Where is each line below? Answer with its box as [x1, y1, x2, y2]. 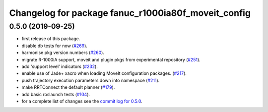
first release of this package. [21, 36, 80, 42]
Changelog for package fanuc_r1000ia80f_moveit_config [9, 7, 251, 18]
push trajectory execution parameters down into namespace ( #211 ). [21, 77, 160, 83]
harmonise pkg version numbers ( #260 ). [21, 50, 104, 56]
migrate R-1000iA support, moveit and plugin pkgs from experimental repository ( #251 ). [21, 56, 201, 62]
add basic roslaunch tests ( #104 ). [21, 91, 90, 97]
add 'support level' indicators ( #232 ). [21, 63, 98, 69]
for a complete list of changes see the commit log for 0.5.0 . [21, 98, 142, 104]
